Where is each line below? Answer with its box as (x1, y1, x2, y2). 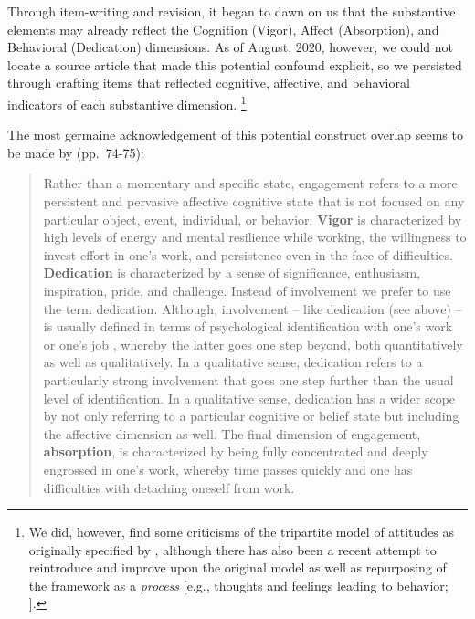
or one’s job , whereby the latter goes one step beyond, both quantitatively (43, 334, 463, 353)
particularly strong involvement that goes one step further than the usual (43, 370, 454, 389)
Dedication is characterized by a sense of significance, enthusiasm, (43, 263, 421, 282)
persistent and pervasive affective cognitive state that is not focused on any (43, 192, 465, 210)
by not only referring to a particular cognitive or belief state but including (43, 406, 459, 425)
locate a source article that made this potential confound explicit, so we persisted (7, 55, 462, 74)
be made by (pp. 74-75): (7, 142, 144, 162)
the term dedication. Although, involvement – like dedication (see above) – (43, 299, 462, 318)
